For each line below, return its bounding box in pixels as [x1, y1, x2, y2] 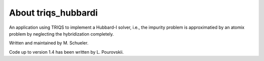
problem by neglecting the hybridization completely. [9, 31, 114, 37]
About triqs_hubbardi [9, 7, 98, 18]
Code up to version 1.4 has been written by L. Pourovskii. [9, 49, 124, 55]
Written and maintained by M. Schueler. [9, 40, 89, 46]
